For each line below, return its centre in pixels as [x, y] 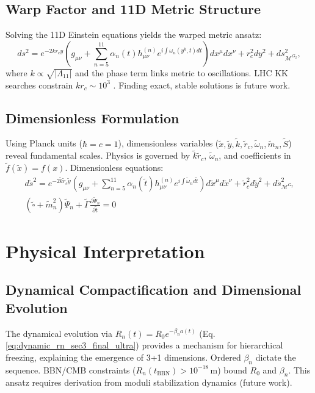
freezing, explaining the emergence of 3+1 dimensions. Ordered [123, 357]
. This [299, 370]
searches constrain [39, 85]
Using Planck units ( [44, 143]
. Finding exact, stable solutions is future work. [202, 85]
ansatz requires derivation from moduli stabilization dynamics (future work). [149, 382]
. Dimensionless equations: [114, 168]
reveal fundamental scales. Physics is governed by [98, 155]
